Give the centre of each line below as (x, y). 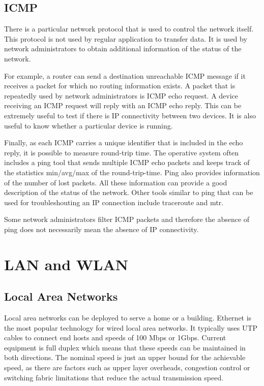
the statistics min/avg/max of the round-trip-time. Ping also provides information (132, 172)
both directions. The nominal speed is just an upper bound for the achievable (125, 357)
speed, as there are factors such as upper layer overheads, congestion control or (127, 367)
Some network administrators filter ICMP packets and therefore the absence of (127, 219)
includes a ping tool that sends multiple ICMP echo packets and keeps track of (127, 162)
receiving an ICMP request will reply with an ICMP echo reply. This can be (123, 105)
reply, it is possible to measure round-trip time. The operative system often (122, 152)
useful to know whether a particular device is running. (89, 125)
